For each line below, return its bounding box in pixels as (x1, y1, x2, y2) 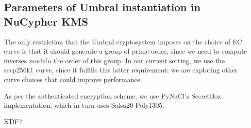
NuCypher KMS (4, 14, 88, 28)
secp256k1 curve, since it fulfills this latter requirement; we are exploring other (4, 65, 238, 75)
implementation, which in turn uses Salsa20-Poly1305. (4, 100, 165, 110)
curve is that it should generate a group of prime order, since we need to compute (4, 46, 247, 56)
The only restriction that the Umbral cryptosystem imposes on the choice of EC (4, 36, 242, 46)
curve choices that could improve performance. (4, 74, 142, 84)
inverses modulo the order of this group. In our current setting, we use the (4, 55, 225, 65)
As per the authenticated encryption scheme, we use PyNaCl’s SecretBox (4, 90, 221, 100)
